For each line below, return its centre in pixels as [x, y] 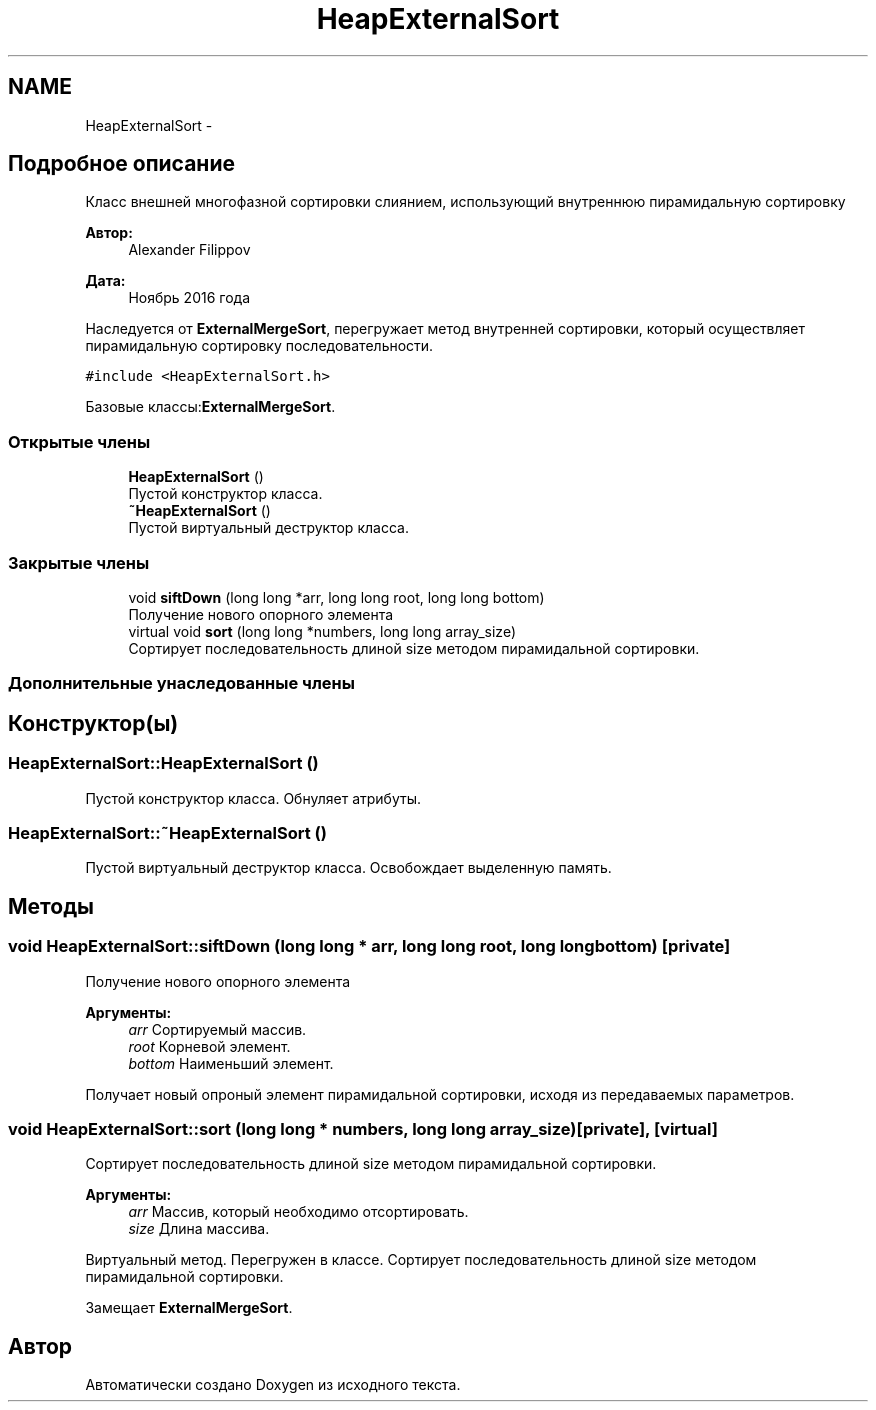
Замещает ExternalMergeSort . [189, 1308]
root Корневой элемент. [209, 1046]
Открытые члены [79, 441]
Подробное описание [121, 164]
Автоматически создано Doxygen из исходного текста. [273, 1385]
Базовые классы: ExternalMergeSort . [210, 407]
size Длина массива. [199, 1229]
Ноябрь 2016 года [189, 298]
